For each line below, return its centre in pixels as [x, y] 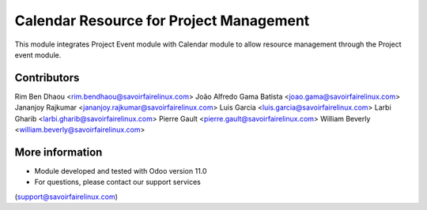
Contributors [47, 78]
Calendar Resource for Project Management [162, 21]
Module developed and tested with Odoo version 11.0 [121, 171]
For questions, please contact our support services [117, 182]
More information [59, 152]
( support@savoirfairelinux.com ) [66, 197]
